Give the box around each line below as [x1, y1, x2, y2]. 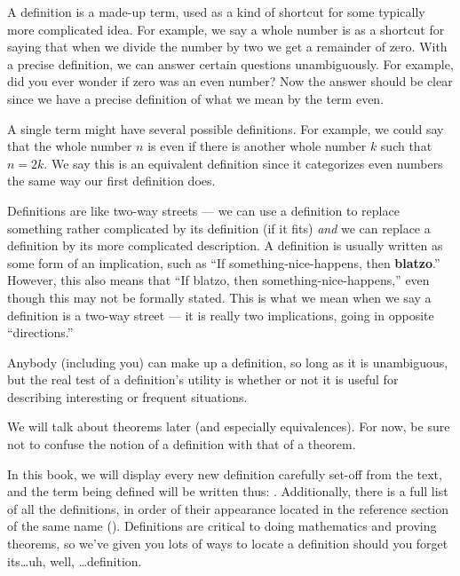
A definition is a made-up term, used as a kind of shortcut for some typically [7, 3, 425, 20]
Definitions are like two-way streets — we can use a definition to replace [7, 201, 400, 219]
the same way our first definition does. [7, 171, 216, 190]
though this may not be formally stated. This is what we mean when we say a [7, 288, 432, 306]
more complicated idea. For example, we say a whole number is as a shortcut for [7, 20, 445, 38]
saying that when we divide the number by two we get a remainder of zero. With [7, 37, 448, 56]
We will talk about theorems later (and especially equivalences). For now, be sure [7, 417, 450, 436]
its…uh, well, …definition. [7, 551, 142, 570]
